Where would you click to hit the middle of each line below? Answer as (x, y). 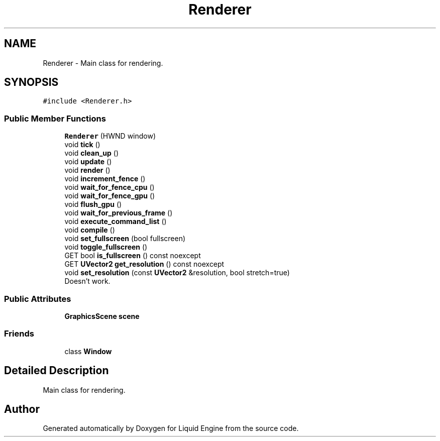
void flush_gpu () (93, 204)
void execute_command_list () (116, 222)
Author (22, 409)
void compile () (90, 230)
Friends (19, 334)
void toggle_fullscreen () (106, 247)
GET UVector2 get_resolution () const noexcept (144, 264)
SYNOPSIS (31, 82)
